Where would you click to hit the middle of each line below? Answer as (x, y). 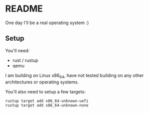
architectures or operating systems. (42, 82)
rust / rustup (25, 60)
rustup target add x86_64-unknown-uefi (47, 101)
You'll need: (18, 50)
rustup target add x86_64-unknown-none (47, 105)
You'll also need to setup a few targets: (45, 91)
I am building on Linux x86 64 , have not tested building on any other (74, 76)
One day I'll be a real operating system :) (47, 23)
